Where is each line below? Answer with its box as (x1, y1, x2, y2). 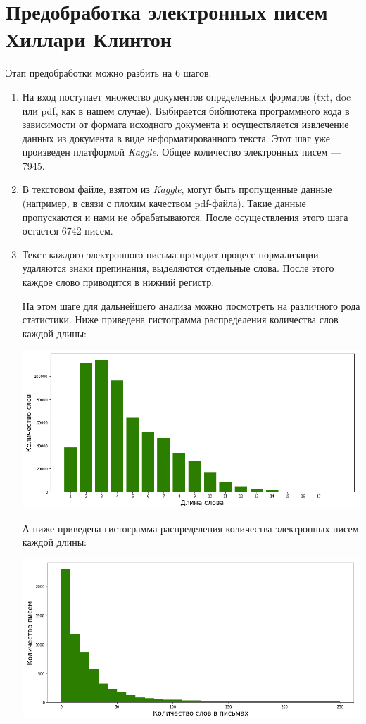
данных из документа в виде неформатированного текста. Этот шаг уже (22, 130, 330, 145)
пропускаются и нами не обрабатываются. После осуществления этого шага (22, 209, 348, 224)
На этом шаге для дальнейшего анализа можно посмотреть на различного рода (22, 298, 360, 313)
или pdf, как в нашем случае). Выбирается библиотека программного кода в (22, 103, 350, 118)
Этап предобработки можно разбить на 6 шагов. (6, 65, 212, 80)
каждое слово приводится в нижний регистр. (22, 275, 215, 289)
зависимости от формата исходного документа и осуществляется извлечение (22, 117, 349, 132)
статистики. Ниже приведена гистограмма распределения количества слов (22, 312, 339, 327)
